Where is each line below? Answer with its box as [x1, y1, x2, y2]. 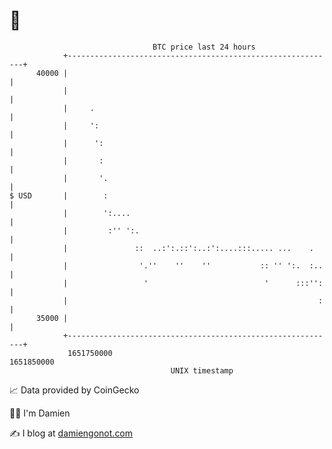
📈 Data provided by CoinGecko [9, 384, 140, 396]
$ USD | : [9, 190, 109, 201]
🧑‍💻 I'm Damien [9, 407, 71, 419]
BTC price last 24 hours [152, 42, 256, 52]
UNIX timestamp [170, 365, 234, 376]
